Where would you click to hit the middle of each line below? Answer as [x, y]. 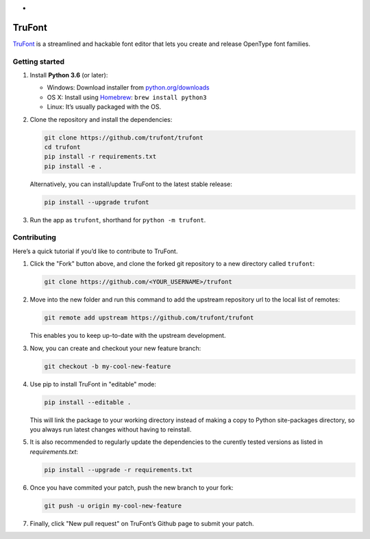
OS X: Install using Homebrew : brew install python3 [127, 97]
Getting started [39, 62]
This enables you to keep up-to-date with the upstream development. [128, 336]
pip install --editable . [88, 402]
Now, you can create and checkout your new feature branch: [115, 348]
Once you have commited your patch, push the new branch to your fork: [132, 487]
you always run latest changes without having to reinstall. [111, 429]
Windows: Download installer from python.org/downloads [128, 88]
